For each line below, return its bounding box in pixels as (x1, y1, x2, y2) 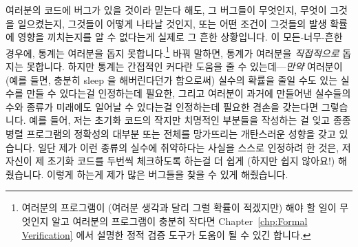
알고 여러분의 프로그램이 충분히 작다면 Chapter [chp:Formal (52, 213, 308, 228)
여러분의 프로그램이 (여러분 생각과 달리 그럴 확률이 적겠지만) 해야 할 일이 (21, 200, 337, 215)
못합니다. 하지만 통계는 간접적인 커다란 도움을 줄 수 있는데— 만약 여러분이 (26, 59, 343, 74)
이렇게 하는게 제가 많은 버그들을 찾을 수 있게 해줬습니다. (47, 167, 288, 181)
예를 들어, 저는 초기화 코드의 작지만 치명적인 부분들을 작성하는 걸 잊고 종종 (29, 113, 351, 127)
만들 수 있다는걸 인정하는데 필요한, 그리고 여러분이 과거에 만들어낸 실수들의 (26, 86, 351, 100)
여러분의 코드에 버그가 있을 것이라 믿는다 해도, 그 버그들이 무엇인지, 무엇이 (6, 3, 327, 17)
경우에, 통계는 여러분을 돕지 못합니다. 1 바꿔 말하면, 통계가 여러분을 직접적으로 (6, 43, 339, 60)
